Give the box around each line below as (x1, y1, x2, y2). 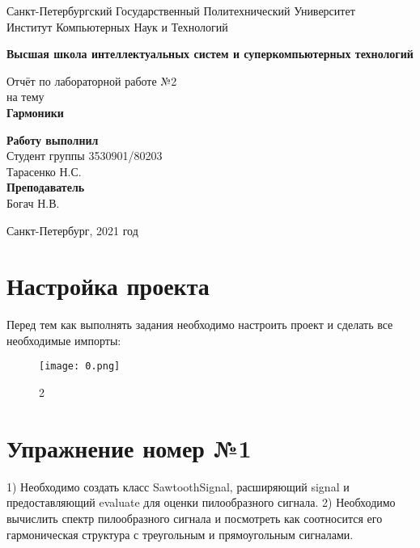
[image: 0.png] (39, 360, 121, 373)
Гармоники (6, 103, 64, 120)
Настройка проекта (6, 269, 210, 302)
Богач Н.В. (6, 194, 60, 211)
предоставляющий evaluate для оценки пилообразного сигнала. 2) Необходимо (6, 494, 396, 511)
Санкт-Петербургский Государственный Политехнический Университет (6, 2, 355, 19)
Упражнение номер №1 (6, 431, 252, 464)
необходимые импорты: (6, 331, 121, 348)
